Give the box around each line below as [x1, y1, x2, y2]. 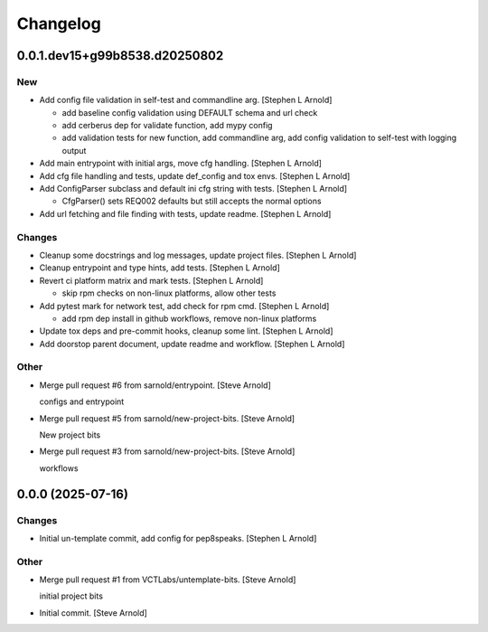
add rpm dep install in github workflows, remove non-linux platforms [61, 313, 317, 324]
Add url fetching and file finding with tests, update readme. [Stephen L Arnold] [39, 208, 332, 219]
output [61, 145, 87, 156]
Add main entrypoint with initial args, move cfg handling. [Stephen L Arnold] [39, 158, 323, 169]
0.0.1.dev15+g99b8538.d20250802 [16, 48, 224, 63]
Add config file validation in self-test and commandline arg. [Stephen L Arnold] [39, 95, 333, 106]
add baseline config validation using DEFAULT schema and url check [61, 107, 318, 118]
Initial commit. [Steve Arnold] [39, 607, 148, 618]
